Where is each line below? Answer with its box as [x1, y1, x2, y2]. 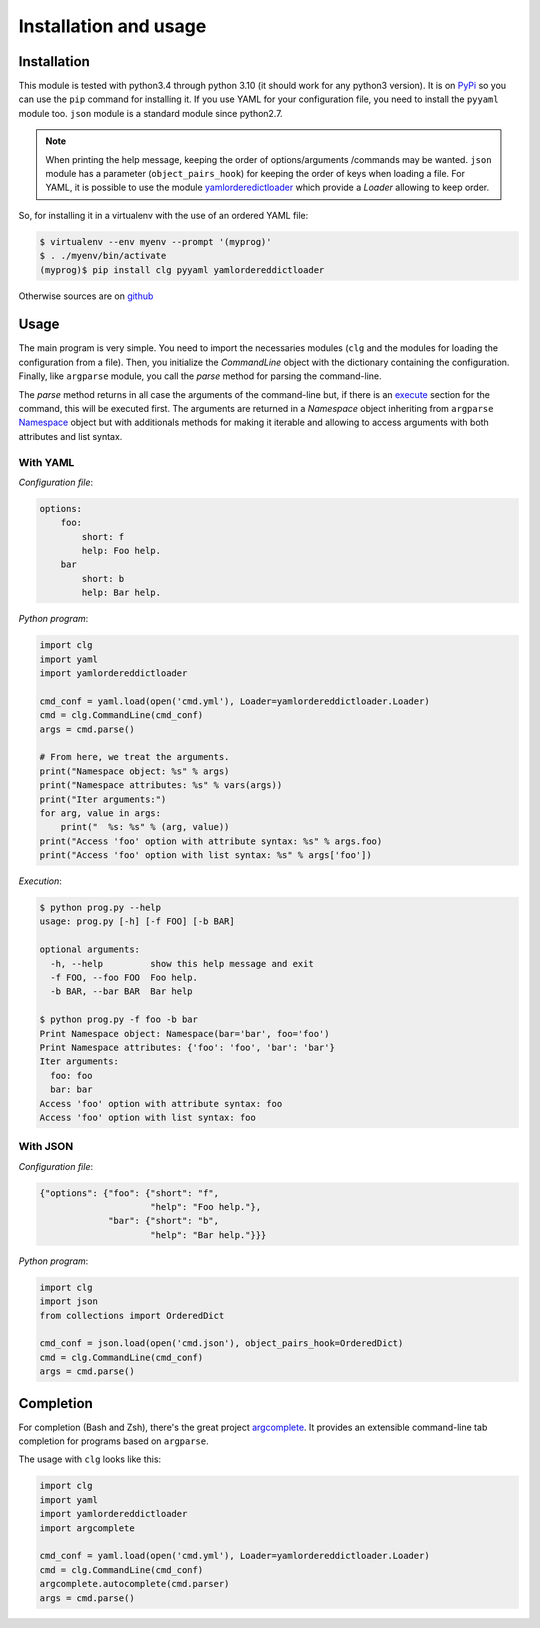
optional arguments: [39, 944, 140, 955]
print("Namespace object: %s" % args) [39, 765, 230, 777]
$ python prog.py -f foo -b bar [39, 1014, 199, 1025]
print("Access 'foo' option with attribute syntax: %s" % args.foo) [39, 835, 383, 847]
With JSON [18, 1140, 74, 1154]
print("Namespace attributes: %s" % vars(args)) [39, 780, 283, 791]
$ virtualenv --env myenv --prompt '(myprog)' [39, 236, 272, 247]
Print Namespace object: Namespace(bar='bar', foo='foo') [39, 1028, 330, 1039]
